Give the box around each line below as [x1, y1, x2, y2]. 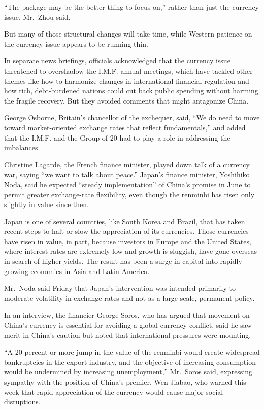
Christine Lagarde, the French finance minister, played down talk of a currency [4, 159, 250, 169]
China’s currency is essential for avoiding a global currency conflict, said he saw [4, 320, 252, 330]
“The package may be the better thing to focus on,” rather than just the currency [4, 2, 259, 12]
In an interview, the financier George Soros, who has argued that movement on [4, 310, 250, 320]
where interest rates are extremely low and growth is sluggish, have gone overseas [4, 246, 257, 256]
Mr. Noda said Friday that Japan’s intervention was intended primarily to [4, 283, 236, 293]
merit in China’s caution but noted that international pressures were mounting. [4, 329, 251, 340]
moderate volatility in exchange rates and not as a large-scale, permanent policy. [4, 292, 255, 303]
